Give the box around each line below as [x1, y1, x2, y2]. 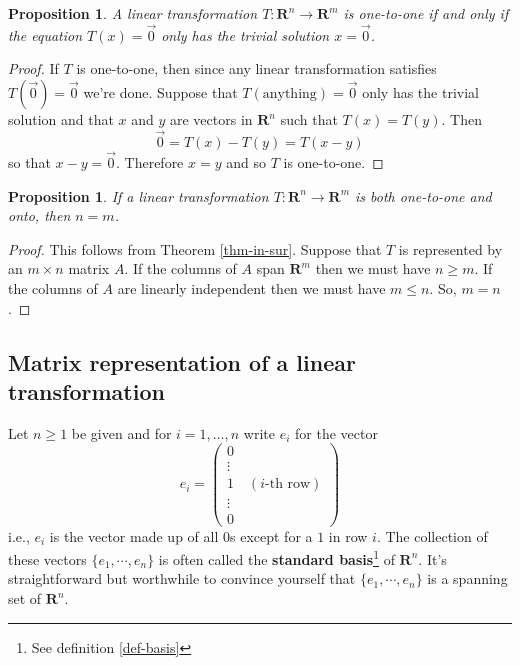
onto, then [8, 205, 71, 226]
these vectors [8, 548, 87, 569]
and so [226, 152, 266, 173]
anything [262, 87, 317, 101]
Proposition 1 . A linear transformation [8, 3, 258, 23]
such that [280, 109, 338, 129]
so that [8, 152, 51, 173]
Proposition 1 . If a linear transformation [8, 185, 269, 206]
